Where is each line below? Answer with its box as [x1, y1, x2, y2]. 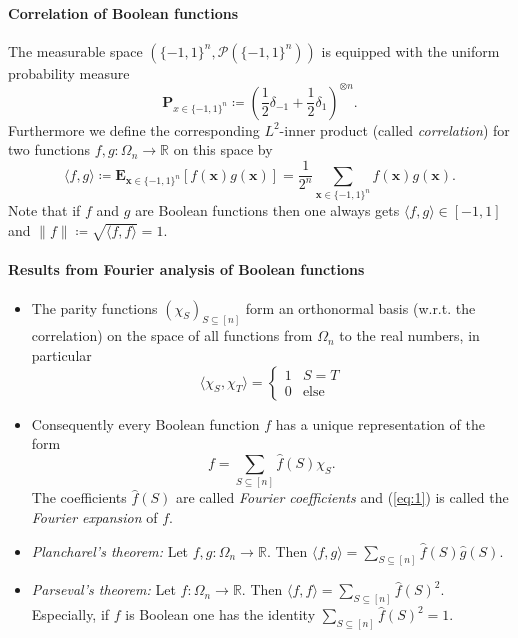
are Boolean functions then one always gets [135, 200, 400, 221]
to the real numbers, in [339, 325, 480, 346]
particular [31, 345, 92, 366]
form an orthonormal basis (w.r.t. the [245, 297, 476, 318]
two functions [8, 139, 91, 160]
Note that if [8, 200, 81, 221]
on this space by [173, 139, 273, 160]
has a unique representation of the [275, 413, 485, 434]
